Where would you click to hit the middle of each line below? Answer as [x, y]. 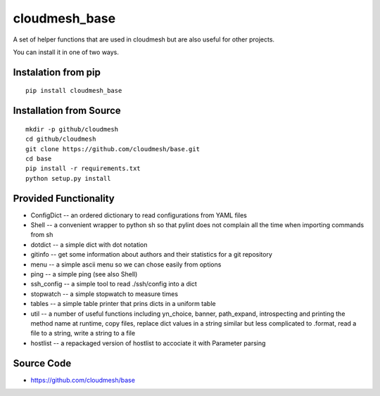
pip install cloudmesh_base [74, 91]
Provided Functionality [64, 198]
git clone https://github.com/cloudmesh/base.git [113, 149]
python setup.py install [68, 178]
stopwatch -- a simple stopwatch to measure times [104, 294]
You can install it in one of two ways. [66, 52]
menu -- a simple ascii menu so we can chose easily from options [126, 264]
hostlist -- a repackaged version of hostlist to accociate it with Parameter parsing [148, 343]
